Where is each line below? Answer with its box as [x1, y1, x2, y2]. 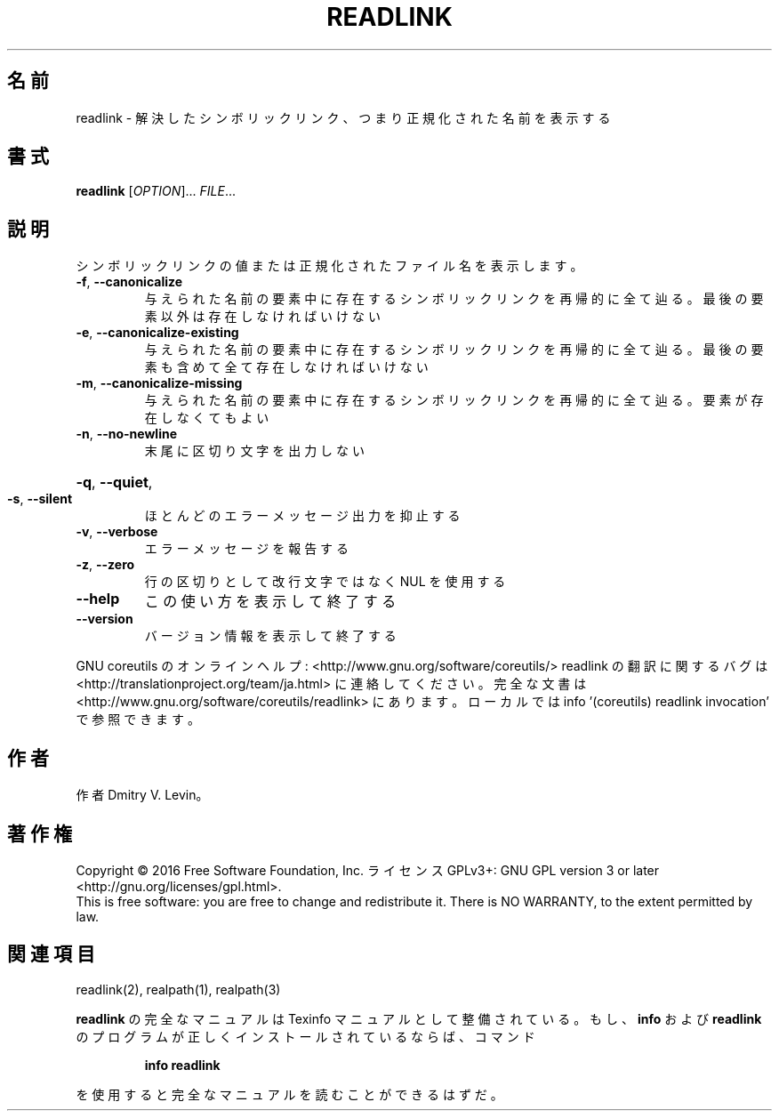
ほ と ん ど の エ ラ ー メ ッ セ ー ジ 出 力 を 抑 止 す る [144, 508, 461, 524]
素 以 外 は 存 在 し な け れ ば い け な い [144, 309, 381, 325]
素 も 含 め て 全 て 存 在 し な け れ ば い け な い [144, 359, 429, 375]
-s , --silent [7, 491, 73, 507]
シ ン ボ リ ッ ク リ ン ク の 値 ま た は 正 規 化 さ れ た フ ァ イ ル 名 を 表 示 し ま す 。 [76, 258, 583, 274]
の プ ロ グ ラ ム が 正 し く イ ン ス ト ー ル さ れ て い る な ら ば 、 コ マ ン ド [76, 1028, 535, 1044]
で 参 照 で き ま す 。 [76, 712, 200, 728]
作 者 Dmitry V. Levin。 [76, 787, 209, 803]
